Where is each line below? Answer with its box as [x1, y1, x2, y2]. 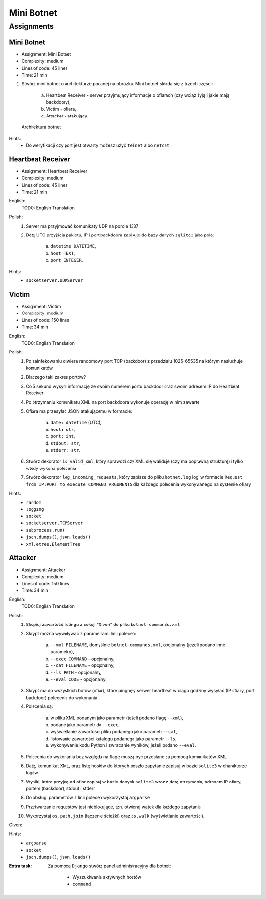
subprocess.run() [26, 527, 67, 533]
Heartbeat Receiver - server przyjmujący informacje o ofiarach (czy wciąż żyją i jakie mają [46, 92, 230, 98]
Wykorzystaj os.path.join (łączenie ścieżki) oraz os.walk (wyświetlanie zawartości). [26, 813, 205, 819]
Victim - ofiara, [46, 106, 76, 112]
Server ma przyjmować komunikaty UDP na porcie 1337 [26, 223, 139, 229]
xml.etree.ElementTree [26, 541, 81, 547]
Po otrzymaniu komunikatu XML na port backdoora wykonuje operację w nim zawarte [26, 399, 200, 405]
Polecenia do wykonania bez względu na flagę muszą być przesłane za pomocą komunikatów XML [26, 753, 227, 760]
